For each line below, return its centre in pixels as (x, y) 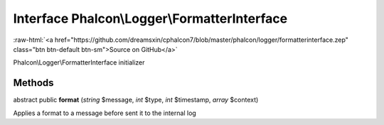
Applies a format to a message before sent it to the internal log (105, 113)
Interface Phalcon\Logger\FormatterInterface (150, 18)
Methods (33, 83)
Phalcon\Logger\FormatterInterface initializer (79, 62)
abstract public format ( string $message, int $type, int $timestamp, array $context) (136, 100)
